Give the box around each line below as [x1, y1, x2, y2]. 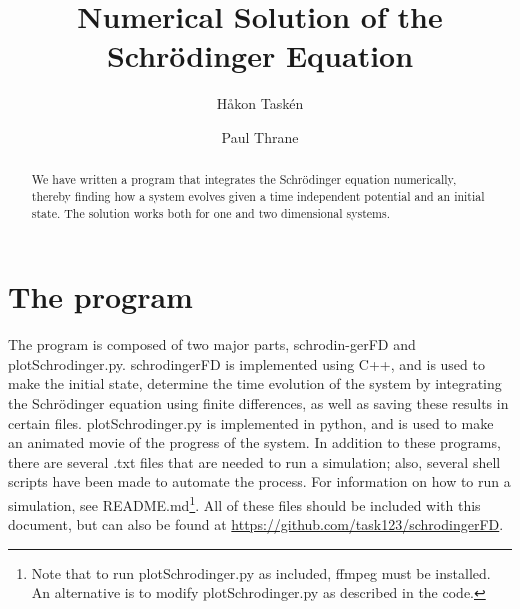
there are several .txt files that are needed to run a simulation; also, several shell [8, 451, 501, 472]
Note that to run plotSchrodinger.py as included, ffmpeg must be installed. [31, 562, 491, 583]
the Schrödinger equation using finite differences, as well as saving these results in [8, 392, 509, 413]
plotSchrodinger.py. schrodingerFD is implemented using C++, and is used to [8, 353, 485, 374]
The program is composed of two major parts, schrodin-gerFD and [8, 334, 416, 355]
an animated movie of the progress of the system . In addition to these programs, [8, 432, 501, 453]
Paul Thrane [221, 126, 299, 147]
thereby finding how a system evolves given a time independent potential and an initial [31, 187, 485, 204]
